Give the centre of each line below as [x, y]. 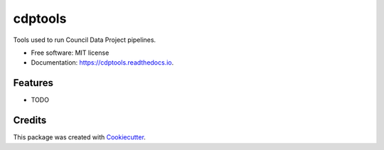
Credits [30, 120]
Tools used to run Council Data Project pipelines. [85, 40]
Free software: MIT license [70, 53]
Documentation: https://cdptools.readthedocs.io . [102, 63]
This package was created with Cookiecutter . [79, 137]
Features [33, 83]
